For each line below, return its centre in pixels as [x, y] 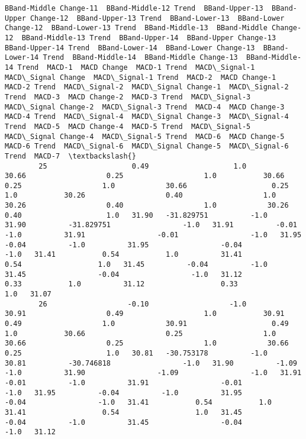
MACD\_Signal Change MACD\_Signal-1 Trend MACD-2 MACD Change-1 [141, 77]
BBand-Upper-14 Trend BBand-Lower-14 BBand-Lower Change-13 [130, 48]
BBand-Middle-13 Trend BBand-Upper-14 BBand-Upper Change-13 [149, 38]
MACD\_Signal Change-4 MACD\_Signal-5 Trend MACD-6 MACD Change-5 [145, 136]
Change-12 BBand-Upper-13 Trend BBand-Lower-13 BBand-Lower [157, 18]
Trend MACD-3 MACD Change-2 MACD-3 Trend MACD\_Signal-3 [128, 97]
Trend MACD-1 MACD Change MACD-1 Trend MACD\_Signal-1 [136, 67]
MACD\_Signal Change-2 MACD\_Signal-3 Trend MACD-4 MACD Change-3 [145, 107]
